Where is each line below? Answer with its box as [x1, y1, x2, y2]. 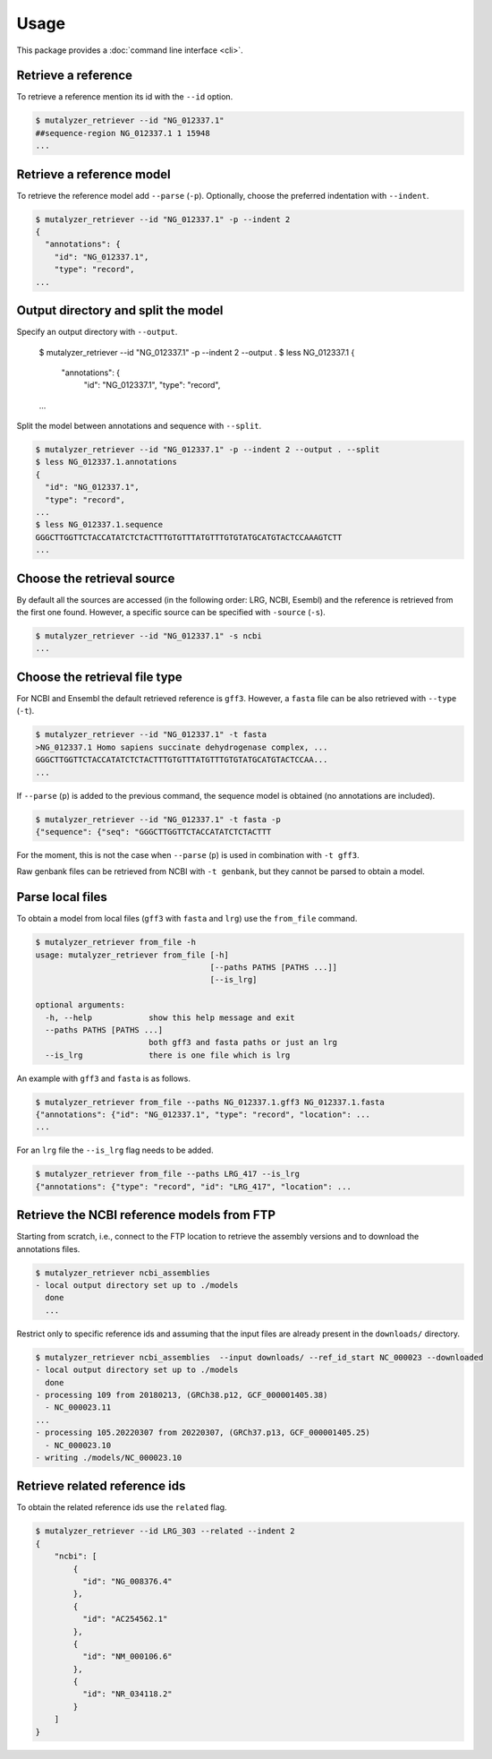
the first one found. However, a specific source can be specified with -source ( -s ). [16, 607, 326, 618]
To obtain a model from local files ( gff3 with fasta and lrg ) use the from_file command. [16, 914, 358, 924]
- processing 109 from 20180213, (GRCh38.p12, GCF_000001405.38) [35, 1389, 328, 1400]
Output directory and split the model [16, 303, 224, 318]
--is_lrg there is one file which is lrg [45, 1050, 291, 1060]
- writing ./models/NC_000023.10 [35, 1452, 182, 1463]
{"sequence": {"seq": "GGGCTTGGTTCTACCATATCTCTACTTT [35, 827, 272, 837]
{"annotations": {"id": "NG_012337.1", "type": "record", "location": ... [35, 1110, 371, 1120]
